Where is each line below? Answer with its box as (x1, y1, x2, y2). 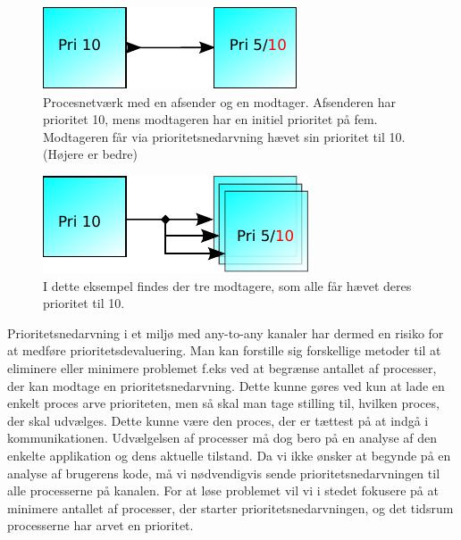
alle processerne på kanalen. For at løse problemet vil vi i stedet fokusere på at (7, 481, 439, 500)
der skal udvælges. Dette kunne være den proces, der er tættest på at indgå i (7, 411, 429, 429)
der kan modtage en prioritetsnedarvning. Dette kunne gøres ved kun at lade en (7, 376, 445, 395)
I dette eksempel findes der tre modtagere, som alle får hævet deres (43, 276, 412, 295)
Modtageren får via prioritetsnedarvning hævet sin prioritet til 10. (43, 127, 406, 145)
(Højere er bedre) (43, 145, 138, 163)
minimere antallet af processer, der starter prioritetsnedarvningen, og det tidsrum (7, 498, 454, 517)
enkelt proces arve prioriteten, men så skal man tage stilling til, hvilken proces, (7, 394, 440, 412)
